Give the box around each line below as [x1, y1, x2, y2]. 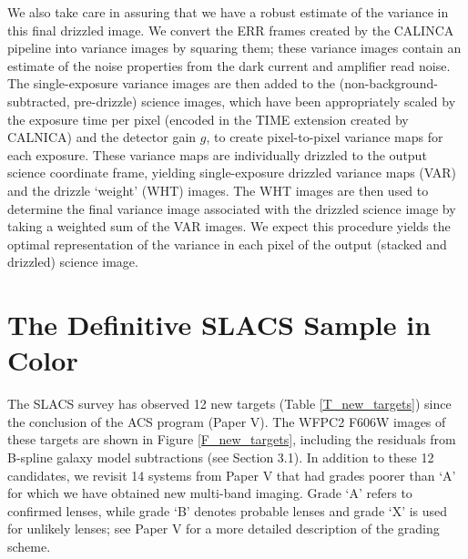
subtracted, [7, 91, 70, 110]
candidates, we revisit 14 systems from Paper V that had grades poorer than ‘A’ [7, 465, 456, 484]
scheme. [7, 536, 51, 555]
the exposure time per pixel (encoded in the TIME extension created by [7, 109, 409, 128]
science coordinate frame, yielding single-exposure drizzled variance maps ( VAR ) [7, 163, 457, 182]
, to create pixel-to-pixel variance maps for [206, 127, 443, 147]
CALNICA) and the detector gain [7, 127, 197, 147]
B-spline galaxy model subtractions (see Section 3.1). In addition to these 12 [7, 448, 434, 466]
